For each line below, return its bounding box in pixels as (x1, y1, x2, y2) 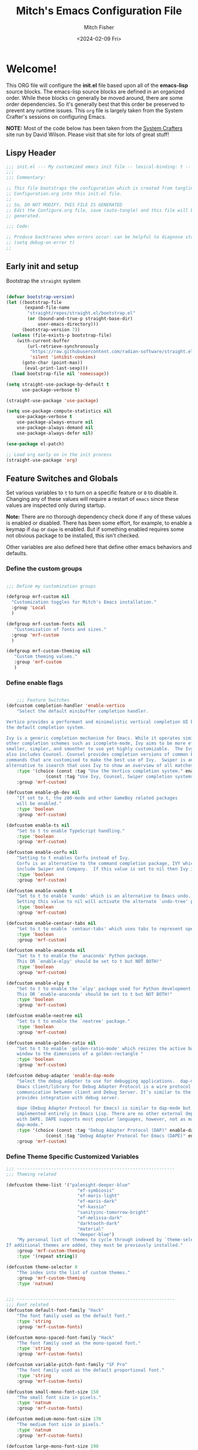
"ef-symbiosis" (77, 1187, 115, 1193)
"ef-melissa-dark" (77, 1215, 123, 1221)
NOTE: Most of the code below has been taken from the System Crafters (6, 124, 183, 131)
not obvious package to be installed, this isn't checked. (6, 532, 140, 539)
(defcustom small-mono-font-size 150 (6, 1388, 99, 1395)
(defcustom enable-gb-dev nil (6, 789, 81, 796)
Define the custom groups (6, 565, 82, 573)
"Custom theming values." (14, 653, 78, 660)
